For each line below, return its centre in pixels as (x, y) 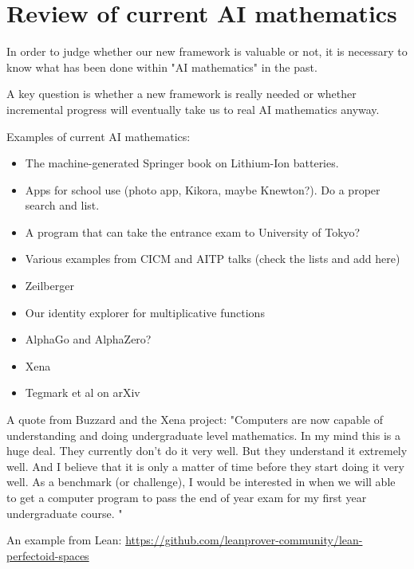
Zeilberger (49, 286)
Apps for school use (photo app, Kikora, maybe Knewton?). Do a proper (203, 189)
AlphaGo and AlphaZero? (88, 339)
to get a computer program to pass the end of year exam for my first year (187, 497)
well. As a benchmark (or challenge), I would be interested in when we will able (201, 482)
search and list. (62, 205)
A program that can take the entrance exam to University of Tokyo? (193, 232)
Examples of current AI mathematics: (99, 136)
